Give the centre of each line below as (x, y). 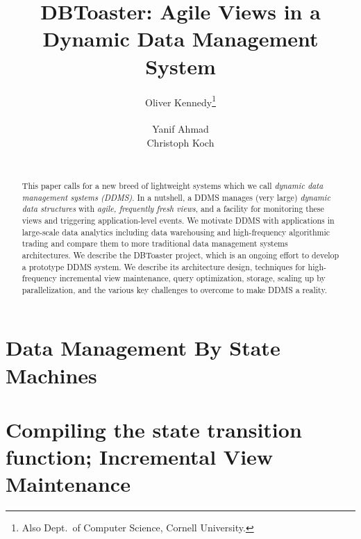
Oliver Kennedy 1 (180, 101)
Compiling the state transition (154, 430)
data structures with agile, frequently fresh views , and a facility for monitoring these (173, 209)
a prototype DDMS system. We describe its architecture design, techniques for (163, 266)
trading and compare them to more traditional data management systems (155, 243)
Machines (51, 375)
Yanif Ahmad (180, 129)
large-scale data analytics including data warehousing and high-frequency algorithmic (176, 232)
